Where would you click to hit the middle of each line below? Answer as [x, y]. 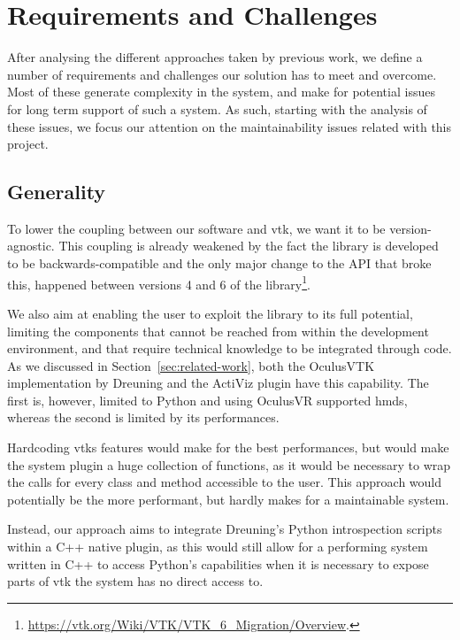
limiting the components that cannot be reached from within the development [218, 331]
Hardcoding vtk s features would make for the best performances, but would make [228, 447]
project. [28, 144]
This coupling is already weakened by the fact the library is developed [249, 246]
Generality [57, 192]
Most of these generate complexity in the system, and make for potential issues [221, 92]
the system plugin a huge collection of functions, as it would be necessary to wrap [229, 464]
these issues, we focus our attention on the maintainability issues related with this [230, 126]
